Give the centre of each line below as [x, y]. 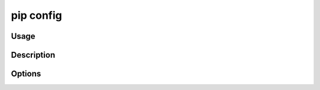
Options [26, 74]
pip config [36, 15]
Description [33, 55]
